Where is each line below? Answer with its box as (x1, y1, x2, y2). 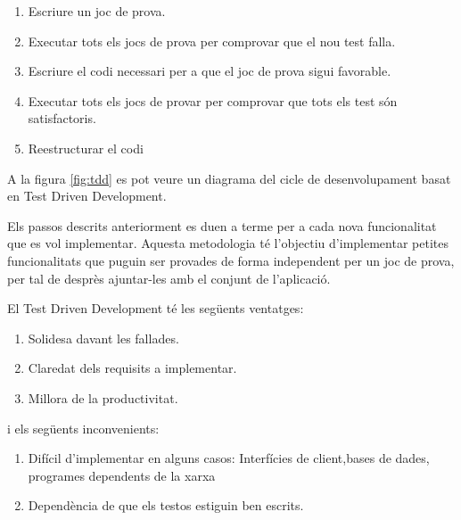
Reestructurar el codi (28, 138, 144, 157)
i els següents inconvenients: (7, 418, 160, 437)
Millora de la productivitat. (28, 388, 178, 407)
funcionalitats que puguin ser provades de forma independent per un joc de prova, (7, 251, 455, 269)
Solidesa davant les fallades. (28, 328, 179, 347)
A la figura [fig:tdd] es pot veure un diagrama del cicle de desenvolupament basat (7, 169, 451, 187)
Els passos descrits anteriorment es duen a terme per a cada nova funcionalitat (7, 216, 437, 235)
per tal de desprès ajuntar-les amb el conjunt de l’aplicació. (7, 268, 331, 287)
